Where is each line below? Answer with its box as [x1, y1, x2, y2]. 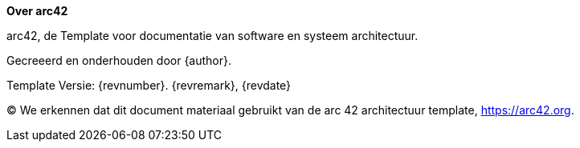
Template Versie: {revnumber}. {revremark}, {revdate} [6, 78, 292, 92]
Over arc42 [6, 4, 68, 18]
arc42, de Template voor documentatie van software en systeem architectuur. [6, 29, 419, 42]
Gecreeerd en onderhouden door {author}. [6, 54, 232, 67]
